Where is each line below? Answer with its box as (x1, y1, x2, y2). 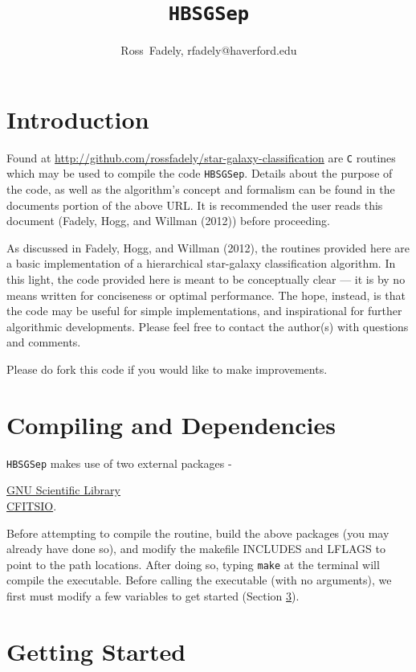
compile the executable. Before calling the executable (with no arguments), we (6, 572, 392, 588)
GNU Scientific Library (6, 481, 120, 498)
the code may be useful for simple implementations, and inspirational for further (6, 302, 402, 319)
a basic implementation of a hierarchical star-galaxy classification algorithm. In (6, 255, 396, 272)
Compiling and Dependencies (6, 408, 336, 440)
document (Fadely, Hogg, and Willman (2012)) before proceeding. (6, 212, 330, 229)
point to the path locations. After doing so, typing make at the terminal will (6, 555, 380, 572)
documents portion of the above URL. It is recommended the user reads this (6, 196, 383, 213)
